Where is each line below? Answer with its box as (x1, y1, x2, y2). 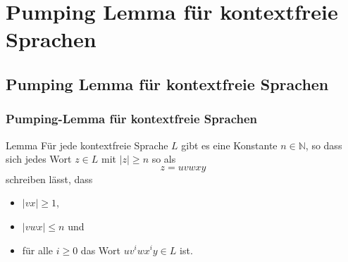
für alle (22, 242, 54, 257)
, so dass (305, 137, 342, 152)
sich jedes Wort (6, 151, 72, 166)
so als (151, 151, 176, 166)
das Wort (80, 242, 120, 257)
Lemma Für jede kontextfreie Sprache (6, 137, 168, 152)
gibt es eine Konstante (181, 137, 278, 152)
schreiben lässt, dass (6, 171, 93, 186)
